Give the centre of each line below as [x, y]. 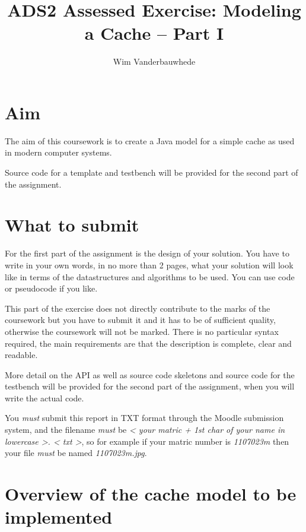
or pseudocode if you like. [51, 288]
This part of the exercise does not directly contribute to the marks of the [138, 308]
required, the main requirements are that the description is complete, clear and [148, 343]
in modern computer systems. [58, 152]
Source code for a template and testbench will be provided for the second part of [152, 172]
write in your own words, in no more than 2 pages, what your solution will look [149, 265]
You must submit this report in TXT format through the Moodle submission [144, 418]
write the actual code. [44, 398]
